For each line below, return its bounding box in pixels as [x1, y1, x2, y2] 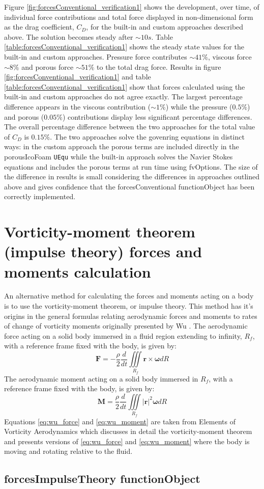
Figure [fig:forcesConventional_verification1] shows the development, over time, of [4, 2, 259, 12]
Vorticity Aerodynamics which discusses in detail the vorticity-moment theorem [4, 426, 252, 437]
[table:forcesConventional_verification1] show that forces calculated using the [4, 81, 245, 92]
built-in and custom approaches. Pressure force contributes [4, 51, 187, 62]
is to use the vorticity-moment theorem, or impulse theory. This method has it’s [4, 301, 253, 311]
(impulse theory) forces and [4, 241, 202, 262]
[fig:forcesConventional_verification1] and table [4, 71, 151, 82]
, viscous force [208, 51, 252, 62]
